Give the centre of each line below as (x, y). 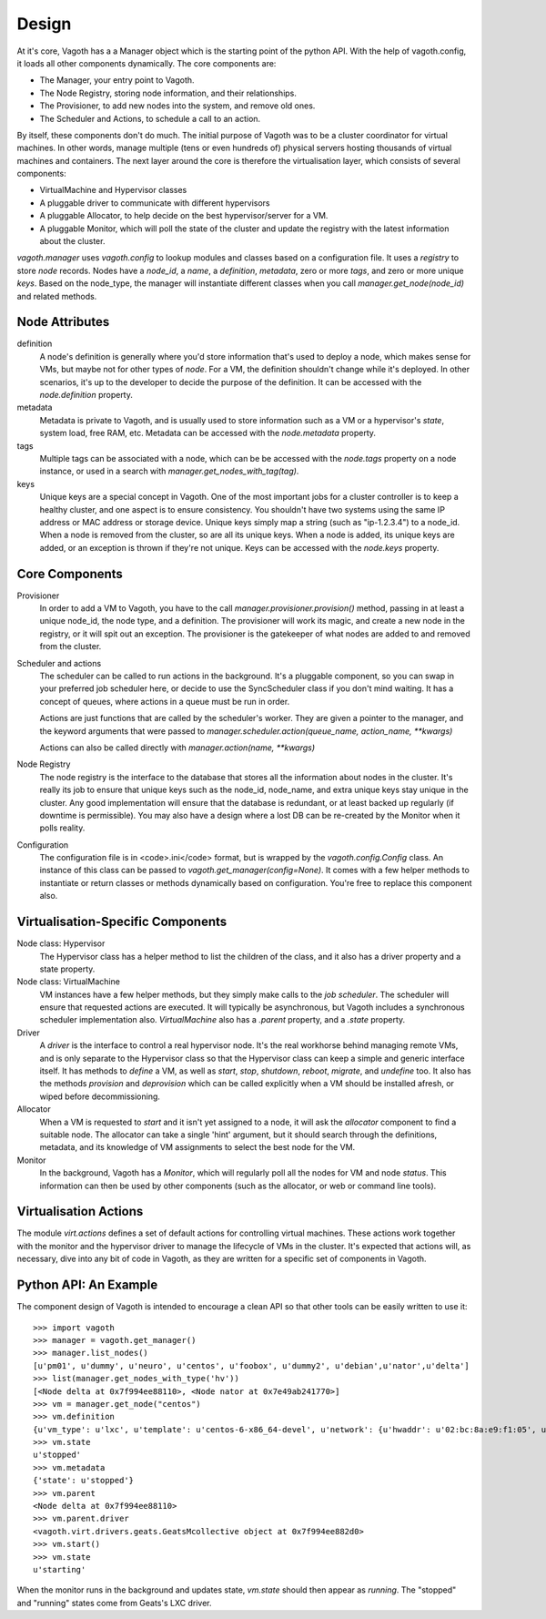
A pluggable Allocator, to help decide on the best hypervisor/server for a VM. (184, 216)
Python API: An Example (87, 1285)
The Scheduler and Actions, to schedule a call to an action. (150, 118)
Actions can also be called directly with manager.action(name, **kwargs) (177, 748)
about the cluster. (72, 241)
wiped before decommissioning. (100, 1096)
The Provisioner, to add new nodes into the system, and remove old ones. (177, 106)
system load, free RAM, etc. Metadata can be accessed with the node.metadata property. (208, 433)
